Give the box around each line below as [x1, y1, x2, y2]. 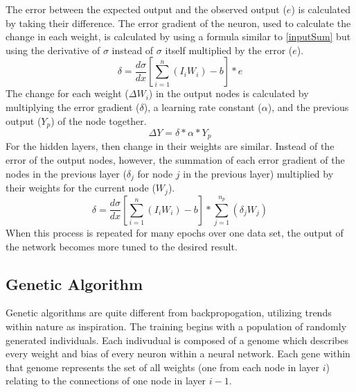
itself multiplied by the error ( [165, 42, 293, 57]
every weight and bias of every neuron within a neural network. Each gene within [6, 346, 350, 361]
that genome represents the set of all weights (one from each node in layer [6, 359, 320, 374]
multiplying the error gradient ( [6, 99, 140, 114]
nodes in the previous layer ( [6, 166, 127, 180]
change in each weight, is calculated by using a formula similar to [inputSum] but [6, 29, 351, 44]
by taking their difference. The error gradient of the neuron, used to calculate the [6, 15, 351, 30]
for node [137, 166, 173, 180]
